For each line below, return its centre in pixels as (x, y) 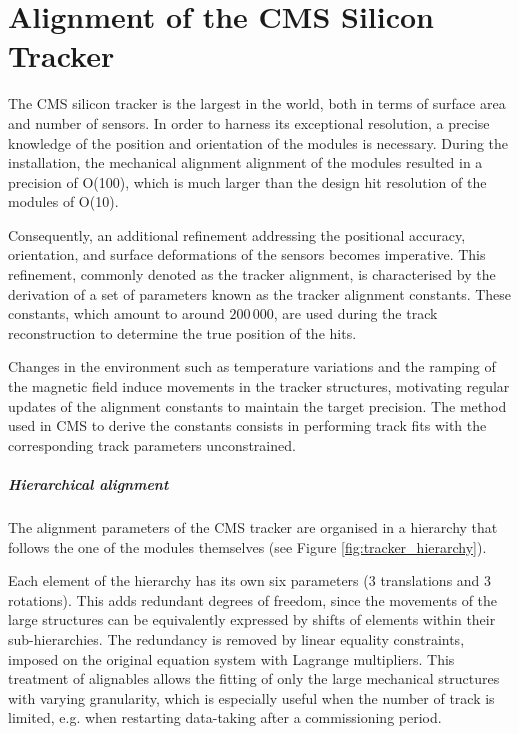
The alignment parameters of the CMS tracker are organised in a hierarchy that (253, 526)
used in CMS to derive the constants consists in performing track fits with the (247, 425)
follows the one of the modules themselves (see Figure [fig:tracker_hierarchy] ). (247, 546)
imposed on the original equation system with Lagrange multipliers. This (231, 658)
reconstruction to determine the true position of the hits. (182, 332)
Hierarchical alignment (88, 484)
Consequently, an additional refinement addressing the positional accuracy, (237, 234)
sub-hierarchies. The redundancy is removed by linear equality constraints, (236, 638)
